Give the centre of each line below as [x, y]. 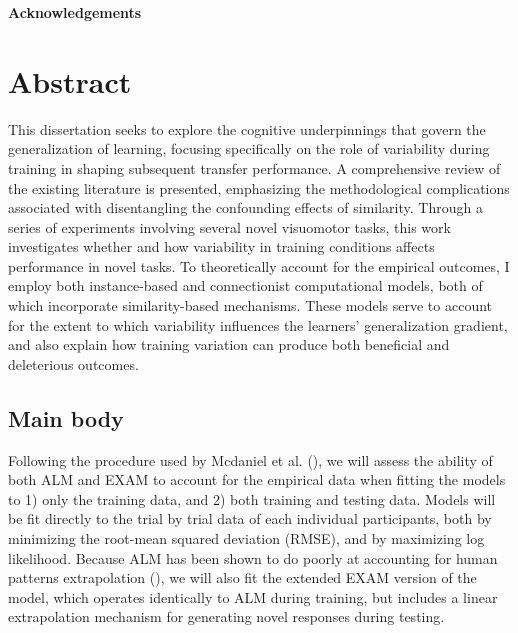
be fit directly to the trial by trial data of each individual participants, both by [250, 518]
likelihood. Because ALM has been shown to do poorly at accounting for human [253, 557]
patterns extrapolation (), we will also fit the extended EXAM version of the [242, 577]
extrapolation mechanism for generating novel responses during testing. [226, 616]
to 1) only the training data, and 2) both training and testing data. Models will [252, 498]
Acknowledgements [75, 12]
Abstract [70, 80]
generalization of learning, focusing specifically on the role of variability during [249, 148]
